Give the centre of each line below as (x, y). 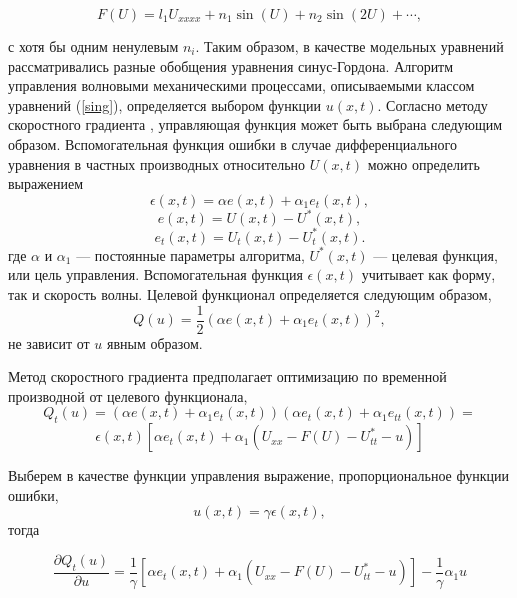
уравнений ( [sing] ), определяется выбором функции (165, 104)
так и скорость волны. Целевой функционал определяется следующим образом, (250, 293)
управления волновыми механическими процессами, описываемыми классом (241, 85)
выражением (45, 183)
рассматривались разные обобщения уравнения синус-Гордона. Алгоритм (231, 65)
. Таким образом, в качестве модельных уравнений (349, 46)
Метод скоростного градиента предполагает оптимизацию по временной (227, 376)
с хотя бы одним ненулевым (93, 46)
